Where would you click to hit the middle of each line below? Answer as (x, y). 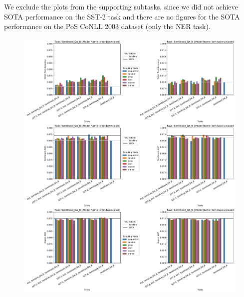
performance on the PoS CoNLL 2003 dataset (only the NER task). (107, 26)
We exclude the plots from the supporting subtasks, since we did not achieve (121, 6)
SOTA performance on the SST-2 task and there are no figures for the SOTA (122, 16)
